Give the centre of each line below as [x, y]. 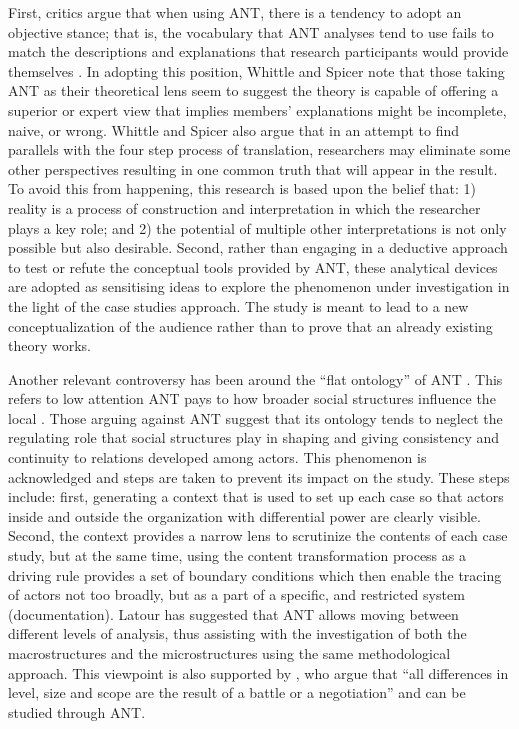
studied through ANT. [77, 711]
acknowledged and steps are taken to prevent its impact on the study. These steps [259, 476]
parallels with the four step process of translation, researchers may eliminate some [259, 149]
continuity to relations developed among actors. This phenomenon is [217, 457]
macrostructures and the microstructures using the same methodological [229, 653]
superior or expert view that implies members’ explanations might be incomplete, [257, 109]
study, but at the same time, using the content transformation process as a [237, 555]
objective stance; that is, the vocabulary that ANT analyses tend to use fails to [251, 31]
